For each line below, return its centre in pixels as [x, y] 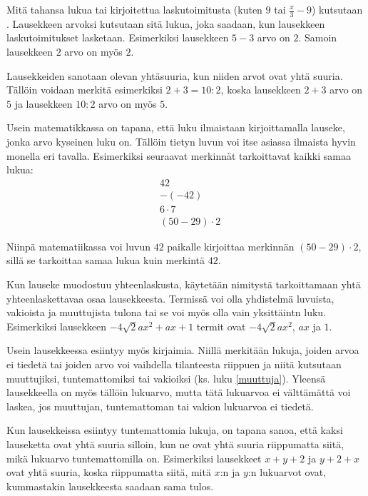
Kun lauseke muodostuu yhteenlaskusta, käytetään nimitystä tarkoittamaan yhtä [184, 284]
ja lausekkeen [44, 103]
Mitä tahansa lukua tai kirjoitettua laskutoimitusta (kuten [134, 9]
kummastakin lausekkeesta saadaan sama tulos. [110, 486]
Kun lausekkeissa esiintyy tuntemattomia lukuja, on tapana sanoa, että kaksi [175, 430]
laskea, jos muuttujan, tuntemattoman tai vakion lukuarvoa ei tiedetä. [160, 406]
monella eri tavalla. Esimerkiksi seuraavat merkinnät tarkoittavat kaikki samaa [179, 155]
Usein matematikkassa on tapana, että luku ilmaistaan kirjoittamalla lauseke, [176, 127]
